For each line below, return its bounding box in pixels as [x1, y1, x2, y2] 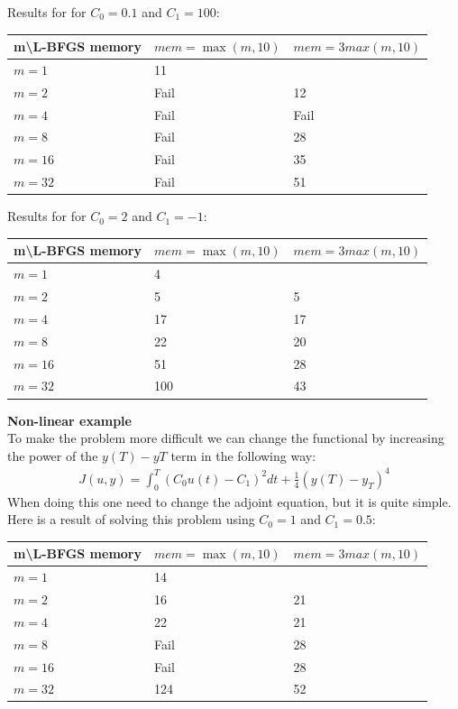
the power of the [7, 446, 98, 465]
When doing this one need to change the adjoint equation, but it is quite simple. [7, 492, 452, 511]
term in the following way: [170, 446, 316, 465]
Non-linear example [7, 410, 132, 429]
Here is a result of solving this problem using [7, 510, 255, 529]
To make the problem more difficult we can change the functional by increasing [7, 428, 444, 447]
